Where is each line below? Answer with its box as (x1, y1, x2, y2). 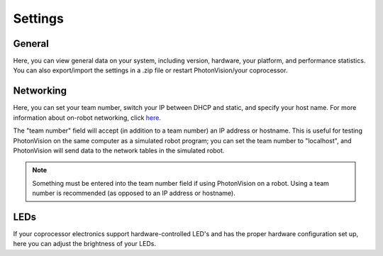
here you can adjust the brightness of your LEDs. (13, 240, 156, 248)
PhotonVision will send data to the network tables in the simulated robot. (13, 146, 225, 155)
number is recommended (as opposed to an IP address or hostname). (32, 189, 235, 198)
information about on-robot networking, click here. (13, 113, 161, 122)
